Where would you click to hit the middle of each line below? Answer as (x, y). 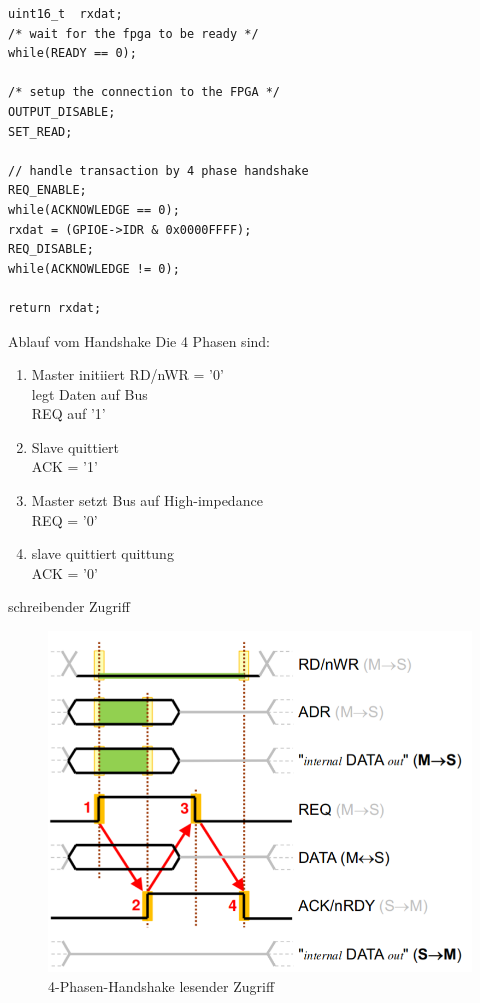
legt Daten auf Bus (89, 393)
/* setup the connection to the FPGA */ (144, 92)
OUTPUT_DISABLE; (62, 111)
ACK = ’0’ (64, 572)
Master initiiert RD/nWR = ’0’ (127, 374)
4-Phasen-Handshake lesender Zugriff (161, 985)
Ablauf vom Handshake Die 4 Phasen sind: (139, 340)
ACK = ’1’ (64, 466)
